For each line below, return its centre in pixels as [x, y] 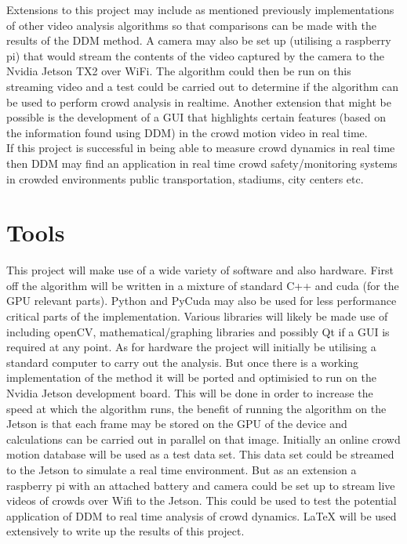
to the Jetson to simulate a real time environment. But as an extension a [182, 469]
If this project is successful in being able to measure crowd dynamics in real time [201, 148]
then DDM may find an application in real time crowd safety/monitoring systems [202, 163]
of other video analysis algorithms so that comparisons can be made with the [191, 25]
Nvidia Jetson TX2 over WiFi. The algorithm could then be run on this [179, 71]
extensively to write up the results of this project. [125, 531]
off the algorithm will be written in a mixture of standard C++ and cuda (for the [203, 285]
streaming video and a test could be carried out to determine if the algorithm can [203, 86]
